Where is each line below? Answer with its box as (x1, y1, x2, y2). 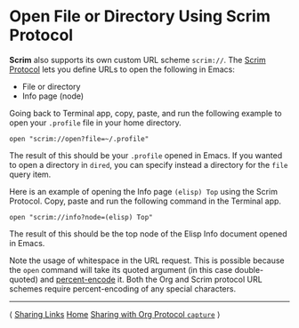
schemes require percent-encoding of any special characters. (9, 283, 237, 294)
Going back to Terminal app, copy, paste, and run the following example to (9, 108, 282, 118)
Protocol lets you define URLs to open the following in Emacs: (9, 64, 236, 75)
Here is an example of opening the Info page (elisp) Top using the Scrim (9, 186, 279, 196)
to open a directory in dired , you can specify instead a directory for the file (9, 159, 288, 170)
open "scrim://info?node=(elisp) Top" (9, 212, 153, 221)
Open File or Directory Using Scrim (9, 6, 271, 27)
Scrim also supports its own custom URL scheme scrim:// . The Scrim (9, 54, 266, 65)
